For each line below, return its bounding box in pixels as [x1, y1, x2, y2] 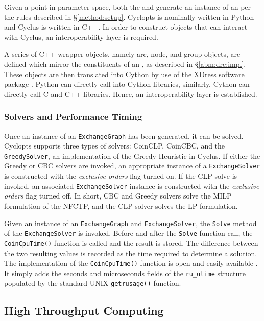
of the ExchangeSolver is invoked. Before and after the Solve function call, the [4, 228, 253, 238]
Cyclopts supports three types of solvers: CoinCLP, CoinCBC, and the [4, 140, 225, 151]
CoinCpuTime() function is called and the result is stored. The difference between [4, 237, 258, 248]
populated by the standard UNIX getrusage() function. [4, 278, 181, 288]
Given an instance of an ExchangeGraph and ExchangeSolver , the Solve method [4, 217, 257, 228]
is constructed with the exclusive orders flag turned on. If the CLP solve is [4, 170, 237, 181]
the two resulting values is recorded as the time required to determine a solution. [4, 248, 257, 258]
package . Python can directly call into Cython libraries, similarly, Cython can [4, 79, 250, 89]
